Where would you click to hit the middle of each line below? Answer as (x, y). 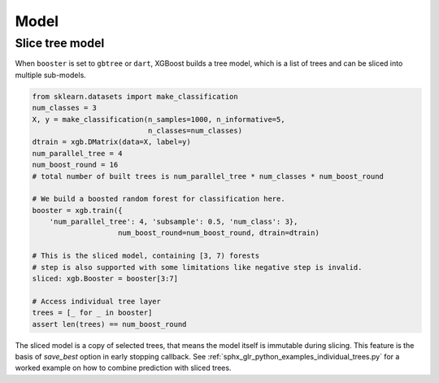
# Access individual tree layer (97, 301)
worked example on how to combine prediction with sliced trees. (123, 368)
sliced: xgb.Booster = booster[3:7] (105, 279)
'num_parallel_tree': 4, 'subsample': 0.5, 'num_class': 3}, (174, 222)
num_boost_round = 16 (75, 165)
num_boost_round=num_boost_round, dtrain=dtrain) (219, 233)
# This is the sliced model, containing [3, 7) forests (146, 256)
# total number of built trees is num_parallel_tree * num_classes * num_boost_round (208, 176)
